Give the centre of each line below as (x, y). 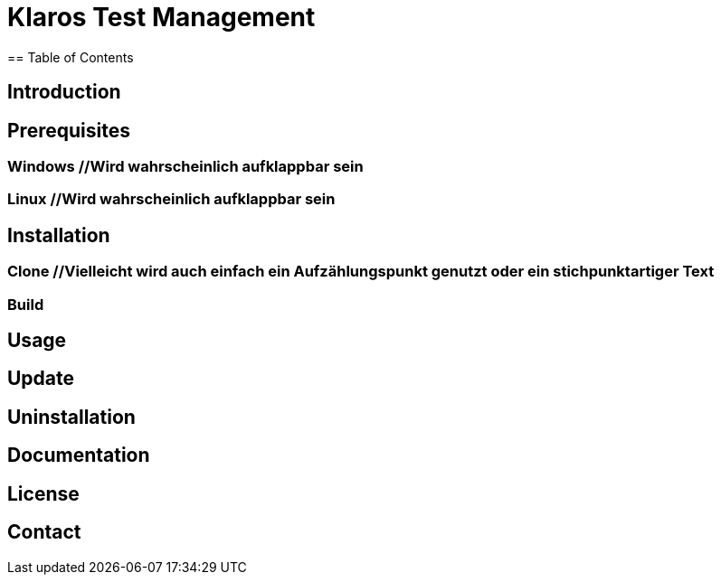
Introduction (64, 92)
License (43, 493)
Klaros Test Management (161, 17)
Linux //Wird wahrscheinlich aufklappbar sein (171, 199)
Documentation (79, 455)
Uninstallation (71, 417)
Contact (44, 532)
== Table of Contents (71, 57)
